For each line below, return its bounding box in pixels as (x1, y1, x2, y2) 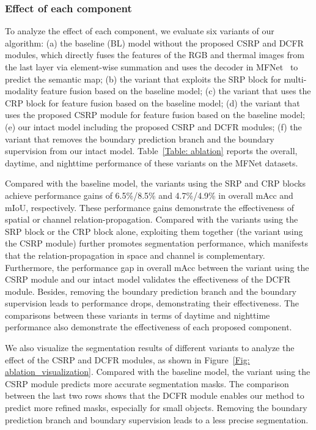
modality (5, 84, 39, 97)
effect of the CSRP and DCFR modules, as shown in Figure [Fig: (5, 353, 250, 366)
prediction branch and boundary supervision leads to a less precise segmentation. (5, 413, 309, 426)
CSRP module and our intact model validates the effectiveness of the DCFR (5, 273, 291, 286)
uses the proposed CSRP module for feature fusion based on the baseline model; (5, 108, 305, 121)
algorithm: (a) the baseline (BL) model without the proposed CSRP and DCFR (5, 36, 304, 49)
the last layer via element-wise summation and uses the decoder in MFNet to (5, 61, 298, 73)
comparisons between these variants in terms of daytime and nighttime (5, 308, 270, 321)
